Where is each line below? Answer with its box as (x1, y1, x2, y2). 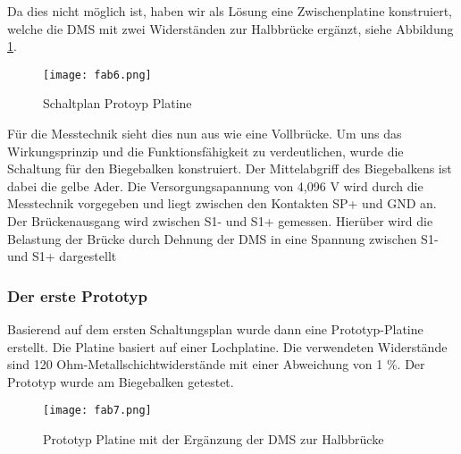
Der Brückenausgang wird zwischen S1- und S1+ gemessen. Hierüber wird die (7, 212, 433, 230)
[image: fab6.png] (43, 68, 152, 81)
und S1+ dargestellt (7, 247, 117, 265)
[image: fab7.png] (43, 404, 152, 417)
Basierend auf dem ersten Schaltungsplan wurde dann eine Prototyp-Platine (7, 320, 423, 338)
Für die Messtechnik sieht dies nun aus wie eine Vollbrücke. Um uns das (7, 124, 402, 143)
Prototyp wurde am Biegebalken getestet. (7, 372, 234, 391)
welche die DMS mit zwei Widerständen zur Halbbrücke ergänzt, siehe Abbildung (7, 19, 454, 38)
